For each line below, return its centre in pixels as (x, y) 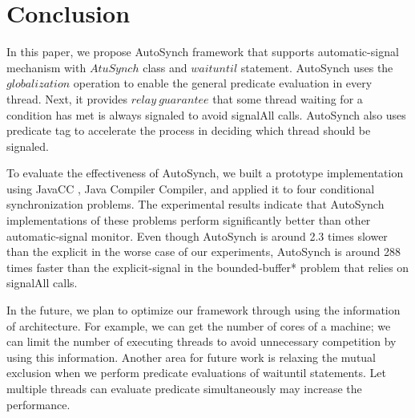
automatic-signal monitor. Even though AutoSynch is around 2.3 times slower (197, 235)
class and (165, 67)
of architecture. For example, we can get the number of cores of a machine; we (199, 325)
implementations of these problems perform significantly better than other (189, 220)
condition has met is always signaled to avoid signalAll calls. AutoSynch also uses (206, 114)
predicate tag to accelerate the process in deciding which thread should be (189, 130)
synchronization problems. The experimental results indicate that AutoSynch (195, 204)
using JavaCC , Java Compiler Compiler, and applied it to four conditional (191, 188)
